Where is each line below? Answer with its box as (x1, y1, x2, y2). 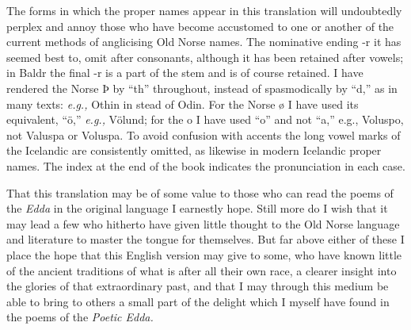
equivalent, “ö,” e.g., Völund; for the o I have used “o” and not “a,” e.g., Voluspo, (6, 111, 404, 128)
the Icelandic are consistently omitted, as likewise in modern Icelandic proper (6, 142, 382, 159)
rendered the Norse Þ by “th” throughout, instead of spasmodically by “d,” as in (6, 79, 398, 96)
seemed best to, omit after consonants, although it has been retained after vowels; (6, 48, 404, 65)
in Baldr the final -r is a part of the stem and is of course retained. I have (6, 64, 363, 81)
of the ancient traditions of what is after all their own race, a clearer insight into (6, 262, 397, 278)
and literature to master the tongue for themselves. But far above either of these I (6, 231, 405, 247)
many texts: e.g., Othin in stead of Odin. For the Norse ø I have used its (6, 95, 359, 112)
